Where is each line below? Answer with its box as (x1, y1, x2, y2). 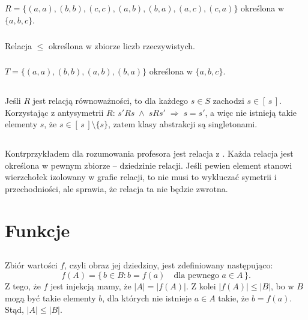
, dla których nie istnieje (102, 291, 192, 304)
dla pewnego (174, 271, 219, 280)
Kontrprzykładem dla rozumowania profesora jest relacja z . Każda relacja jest (5, 147, 294, 160)
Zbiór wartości (5, 259, 58, 271)
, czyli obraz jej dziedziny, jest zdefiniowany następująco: (64, 259, 273, 271)
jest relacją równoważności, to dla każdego (32, 94, 189, 106)
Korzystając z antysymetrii (5, 106, 104, 118)
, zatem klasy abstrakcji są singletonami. (108, 118, 258, 130)
